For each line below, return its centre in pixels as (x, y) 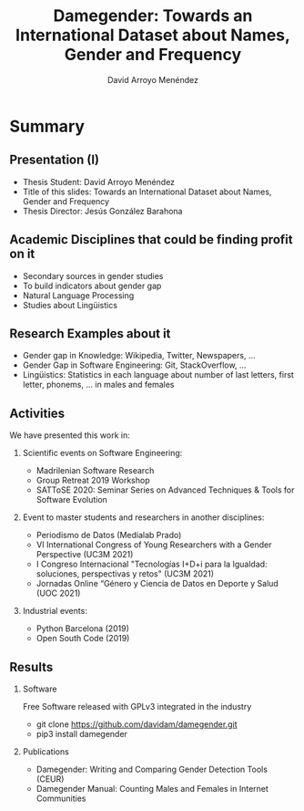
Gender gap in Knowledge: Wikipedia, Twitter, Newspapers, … (139, 356)
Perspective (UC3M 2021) (85, 555)
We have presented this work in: (70, 435)
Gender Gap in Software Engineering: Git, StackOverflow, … (134, 365)
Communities (61, 798)
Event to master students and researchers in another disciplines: (143, 517)
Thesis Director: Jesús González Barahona (102, 211)
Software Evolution (71, 500)
